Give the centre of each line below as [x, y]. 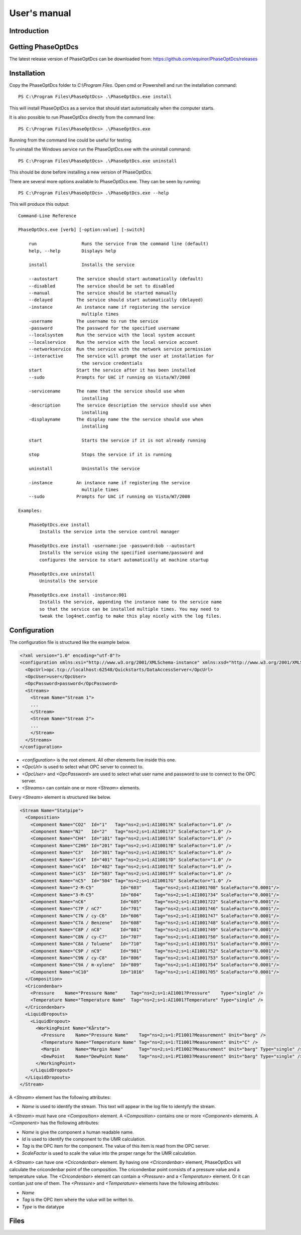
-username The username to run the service [93, 321]
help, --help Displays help [72, 251]
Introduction [29, 31]
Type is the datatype [43, 1206]
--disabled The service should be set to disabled [101, 286]
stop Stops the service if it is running [100, 454]
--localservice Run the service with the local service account [113, 342]
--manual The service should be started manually [103, 293]
